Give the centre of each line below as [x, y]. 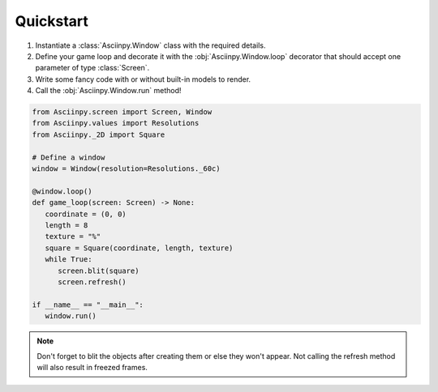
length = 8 [67, 226]
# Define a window [69, 157]
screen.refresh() [92, 282]
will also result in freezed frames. [92, 367]
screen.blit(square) [99, 271]
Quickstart [52, 21]
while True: [69, 260]
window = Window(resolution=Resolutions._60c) [126, 169]
